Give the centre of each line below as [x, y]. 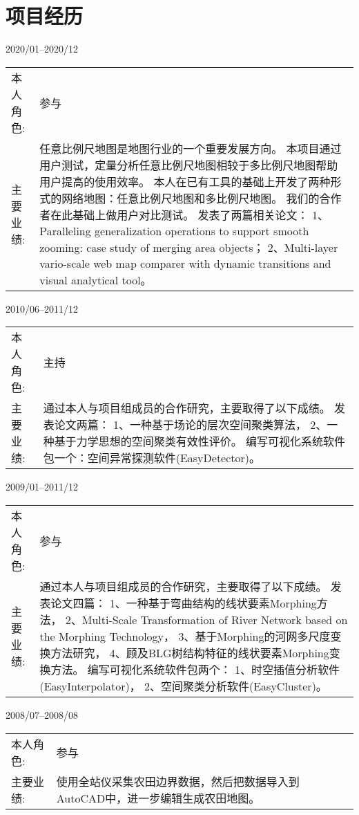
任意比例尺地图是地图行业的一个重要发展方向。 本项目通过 [191, 148]
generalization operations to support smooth [202, 230]
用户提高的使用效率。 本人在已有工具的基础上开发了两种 [185, 181]
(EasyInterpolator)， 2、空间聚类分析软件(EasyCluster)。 [183, 686]
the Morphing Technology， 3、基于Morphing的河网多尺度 [185, 636]
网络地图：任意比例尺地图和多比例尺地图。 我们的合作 [202, 198]
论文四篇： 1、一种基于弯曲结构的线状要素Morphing [184, 603]
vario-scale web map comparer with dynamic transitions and [185, 263]
